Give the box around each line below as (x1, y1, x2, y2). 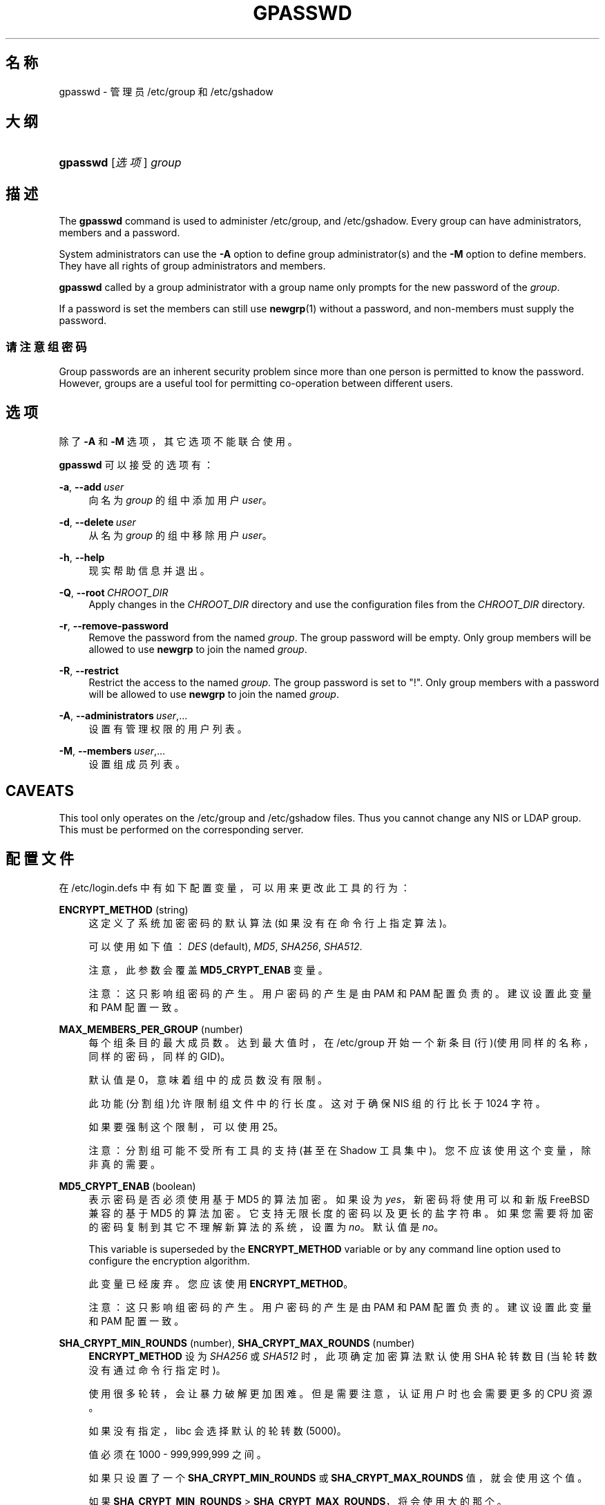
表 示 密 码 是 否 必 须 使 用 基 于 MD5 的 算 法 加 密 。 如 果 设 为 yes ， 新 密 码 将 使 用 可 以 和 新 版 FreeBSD (88, 1193, 590, 1205)
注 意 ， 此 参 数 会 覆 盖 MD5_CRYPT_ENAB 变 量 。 (88, 963, 328, 976)
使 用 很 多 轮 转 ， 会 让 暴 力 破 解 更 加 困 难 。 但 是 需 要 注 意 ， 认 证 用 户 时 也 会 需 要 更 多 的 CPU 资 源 (88, 1387, 593, 1399)
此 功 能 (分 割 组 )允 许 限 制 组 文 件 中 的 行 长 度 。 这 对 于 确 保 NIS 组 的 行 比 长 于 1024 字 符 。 (88, 1097, 546, 1109)
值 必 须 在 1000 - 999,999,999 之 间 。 (88, 1448, 267, 1460)
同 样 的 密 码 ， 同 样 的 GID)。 (88, 1050, 231, 1062)
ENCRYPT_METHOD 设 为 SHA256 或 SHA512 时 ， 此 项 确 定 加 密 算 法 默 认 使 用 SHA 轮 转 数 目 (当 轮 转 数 (88, 1350, 597, 1362)
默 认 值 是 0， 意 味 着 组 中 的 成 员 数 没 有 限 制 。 (88, 1073, 328, 1086)
